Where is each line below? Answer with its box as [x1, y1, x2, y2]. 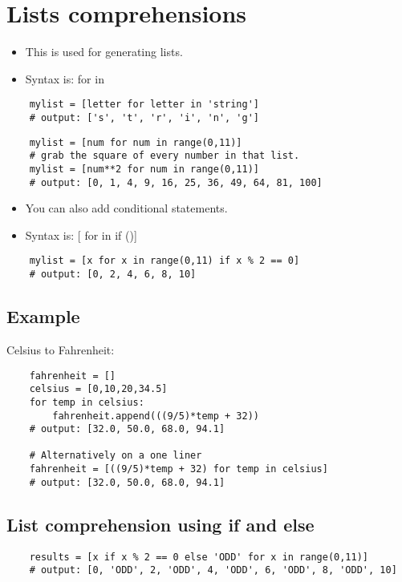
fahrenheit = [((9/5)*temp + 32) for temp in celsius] [29, 463, 328, 475]
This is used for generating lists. [25, 43, 183, 60]
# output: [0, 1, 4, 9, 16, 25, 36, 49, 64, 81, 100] [29, 176, 323, 188]
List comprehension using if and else [6, 511, 315, 536]
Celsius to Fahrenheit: [6, 341, 115, 358]
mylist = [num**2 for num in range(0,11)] [29, 163, 259, 175]
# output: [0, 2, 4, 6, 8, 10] [29, 269, 197, 281]
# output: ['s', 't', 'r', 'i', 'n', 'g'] [29, 111, 259, 123]
